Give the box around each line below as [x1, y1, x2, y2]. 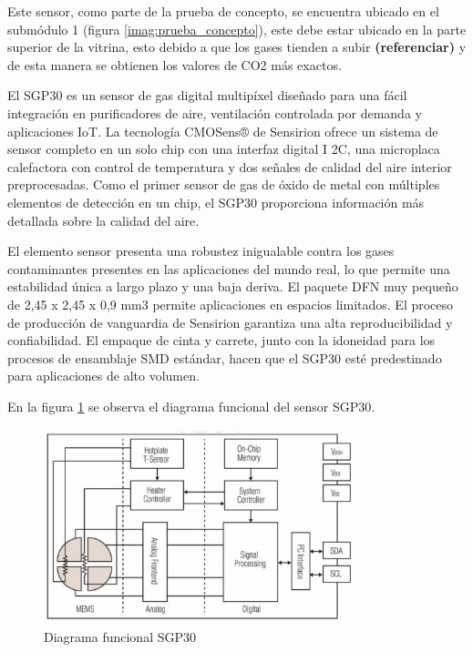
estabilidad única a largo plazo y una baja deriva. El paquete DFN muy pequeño [7, 277, 458, 296]
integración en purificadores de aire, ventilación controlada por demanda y [7, 103, 422, 122]
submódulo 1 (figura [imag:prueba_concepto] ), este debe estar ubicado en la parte [7, 19, 467, 38]
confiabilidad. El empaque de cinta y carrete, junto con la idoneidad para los [7, 331, 436, 350]
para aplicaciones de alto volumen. [7, 366, 200, 385]
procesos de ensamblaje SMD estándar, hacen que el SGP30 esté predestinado [7, 348, 442, 367]
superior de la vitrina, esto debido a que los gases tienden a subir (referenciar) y [7, 37, 467, 56]
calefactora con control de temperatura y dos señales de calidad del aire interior [7, 157, 452, 176]
